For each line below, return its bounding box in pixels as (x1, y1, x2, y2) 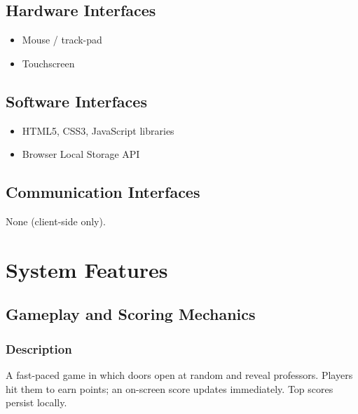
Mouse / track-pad (22, 32, 102, 47)
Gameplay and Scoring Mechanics (6, 303, 256, 325)
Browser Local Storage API (22, 147, 140, 161)
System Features (6, 255, 168, 283)
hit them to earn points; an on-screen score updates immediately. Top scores (6, 381, 333, 396)
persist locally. (6, 395, 67, 410)
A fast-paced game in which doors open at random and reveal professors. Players (6, 367, 353, 382)
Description (6, 340, 72, 357)
